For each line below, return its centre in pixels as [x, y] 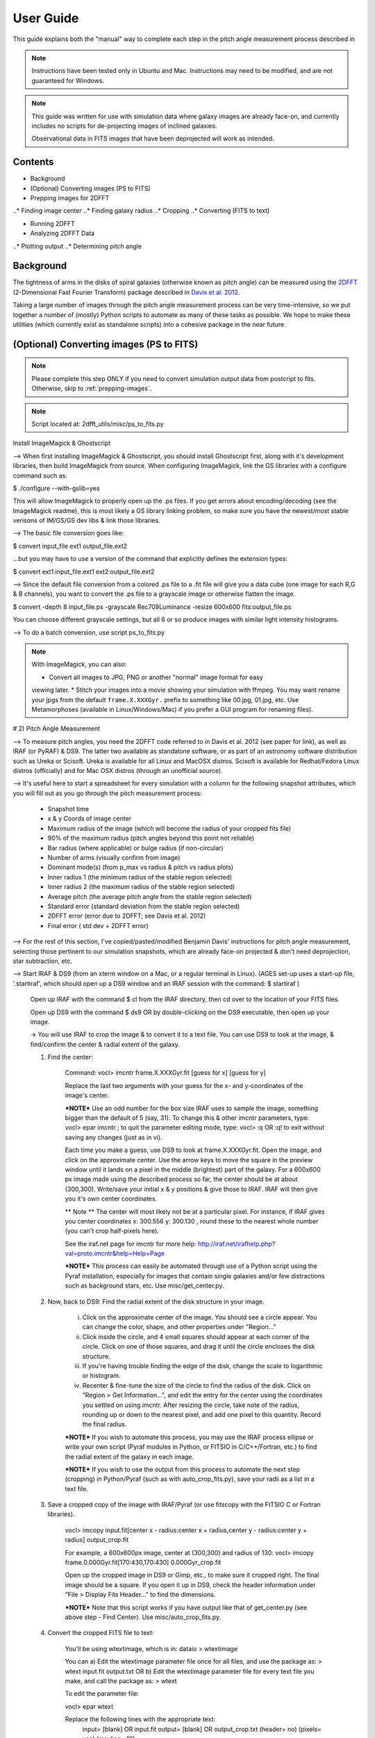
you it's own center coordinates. [111, 1199]
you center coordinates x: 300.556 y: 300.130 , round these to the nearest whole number [192, 1221]
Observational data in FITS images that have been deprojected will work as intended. [153, 138]
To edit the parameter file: [102, 1694]
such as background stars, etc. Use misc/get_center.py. [144, 1285]
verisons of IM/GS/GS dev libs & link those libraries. [86, 521]
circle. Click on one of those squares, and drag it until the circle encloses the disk [199, 1347]
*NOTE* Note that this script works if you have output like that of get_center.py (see [186, 1607]
